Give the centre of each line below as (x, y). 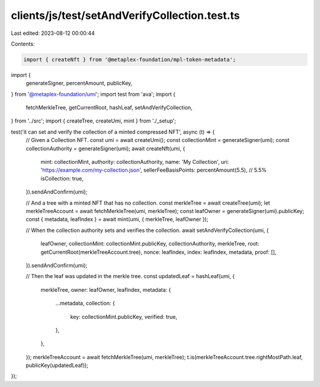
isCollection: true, (62, 178)
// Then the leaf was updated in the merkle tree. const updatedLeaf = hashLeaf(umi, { (130, 276)
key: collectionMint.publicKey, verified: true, (124, 317)
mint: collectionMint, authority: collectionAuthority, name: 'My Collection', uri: (135, 162)
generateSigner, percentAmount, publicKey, (79, 83)
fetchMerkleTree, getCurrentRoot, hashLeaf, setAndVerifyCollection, (109, 108)
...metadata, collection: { (85, 303)
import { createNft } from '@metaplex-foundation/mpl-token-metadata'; (130, 59)
